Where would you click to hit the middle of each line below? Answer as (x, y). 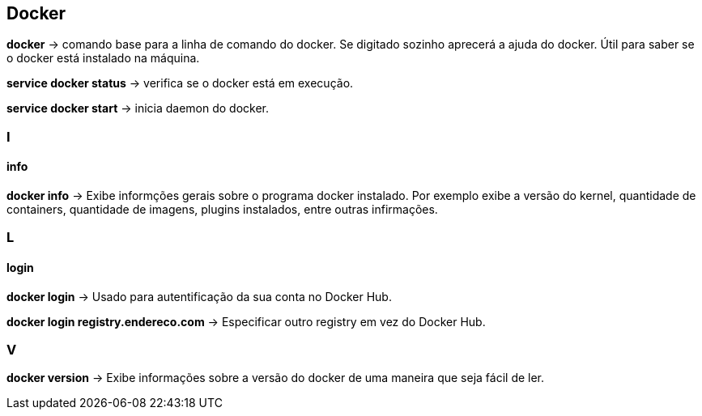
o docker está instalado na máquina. (103, 58)
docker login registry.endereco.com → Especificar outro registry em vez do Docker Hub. (246, 321)
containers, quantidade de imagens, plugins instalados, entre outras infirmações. (222, 210)
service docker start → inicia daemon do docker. (138, 108)
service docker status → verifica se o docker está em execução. (180, 83)
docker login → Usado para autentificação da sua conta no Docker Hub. (199, 296)
